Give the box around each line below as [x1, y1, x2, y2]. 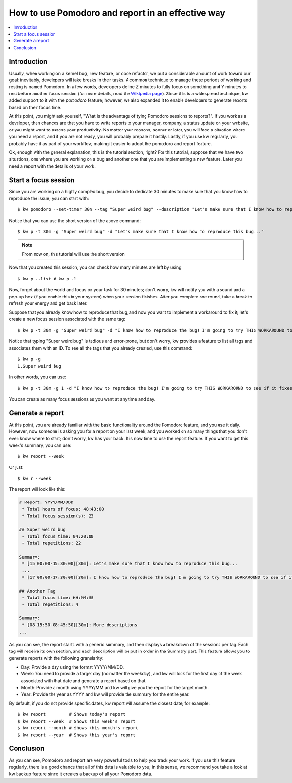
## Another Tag [19, 588, 55, 594]
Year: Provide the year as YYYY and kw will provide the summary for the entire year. [21, 691, 190, 697]
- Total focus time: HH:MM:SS [22, 595, 94, 600]
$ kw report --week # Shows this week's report [18, 718, 136, 724]
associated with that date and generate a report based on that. [21, 677, 147, 684]
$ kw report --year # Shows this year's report [18, 732, 136, 738]
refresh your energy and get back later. [9, 300, 88, 306]
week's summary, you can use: [9, 442, 72, 448]
